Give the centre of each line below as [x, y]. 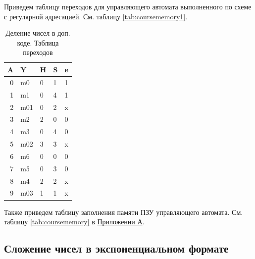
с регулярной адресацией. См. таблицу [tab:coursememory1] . [96, 16]
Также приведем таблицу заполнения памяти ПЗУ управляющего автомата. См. [124, 212]
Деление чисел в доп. [38, 33]
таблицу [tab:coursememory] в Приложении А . [74, 222]
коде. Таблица [38, 42]
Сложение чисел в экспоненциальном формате [116, 248]
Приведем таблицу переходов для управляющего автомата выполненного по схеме [128, 6]
